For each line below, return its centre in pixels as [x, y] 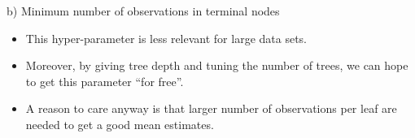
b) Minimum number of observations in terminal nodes [143, 11]
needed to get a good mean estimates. [120, 124]
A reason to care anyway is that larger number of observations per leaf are [211, 108]
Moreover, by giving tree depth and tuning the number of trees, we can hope [217, 65]
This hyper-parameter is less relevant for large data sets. [166, 38]
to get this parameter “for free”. [105, 81]
